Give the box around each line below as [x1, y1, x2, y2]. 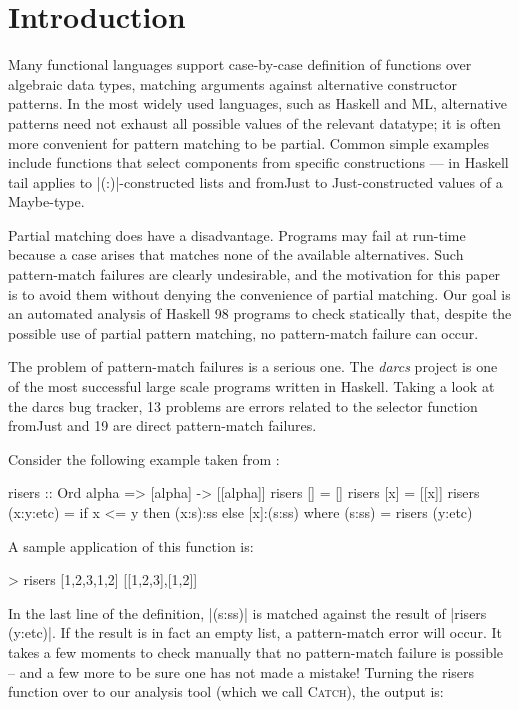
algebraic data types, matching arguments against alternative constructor [8, 73, 457, 94]
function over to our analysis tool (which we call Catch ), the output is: [8, 681, 444, 702]
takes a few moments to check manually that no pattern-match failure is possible [8, 641, 504, 662]
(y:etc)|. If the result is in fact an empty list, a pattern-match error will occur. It [8, 622, 502, 643]
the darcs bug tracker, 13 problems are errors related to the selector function [8, 395, 478, 416]
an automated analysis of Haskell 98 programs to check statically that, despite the [8, 303, 512, 324]
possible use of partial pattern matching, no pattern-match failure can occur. [8, 322, 479, 343]
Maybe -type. [8, 191, 85, 212]
